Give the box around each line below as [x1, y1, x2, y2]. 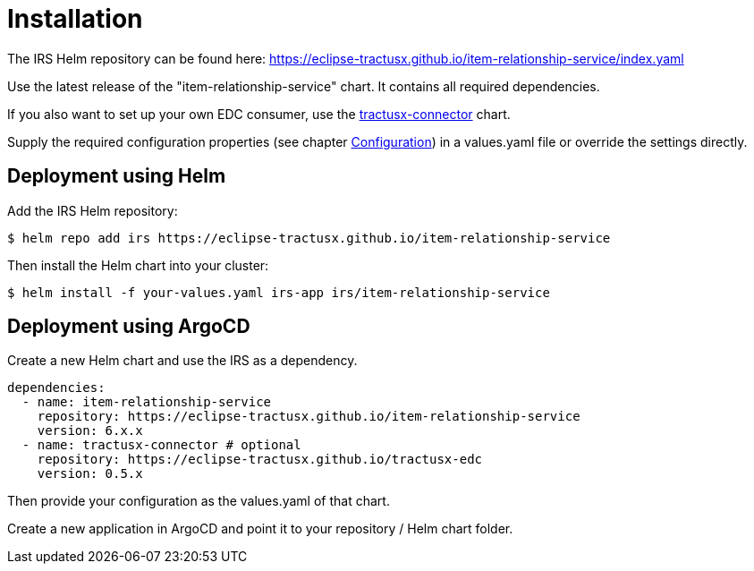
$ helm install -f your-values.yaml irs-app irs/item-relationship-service [7, 285, 550, 300]
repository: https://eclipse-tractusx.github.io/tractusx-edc [37, 452, 483, 467]
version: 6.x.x [37, 423, 143, 439]
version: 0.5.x [37, 466, 143, 482]
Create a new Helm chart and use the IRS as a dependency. [7, 353, 358, 369]
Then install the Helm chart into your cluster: [7, 257, 269, 273]
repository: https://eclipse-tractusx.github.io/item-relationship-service [37, 409, 580, 424]
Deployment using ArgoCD [7, 315, 250, 338]
